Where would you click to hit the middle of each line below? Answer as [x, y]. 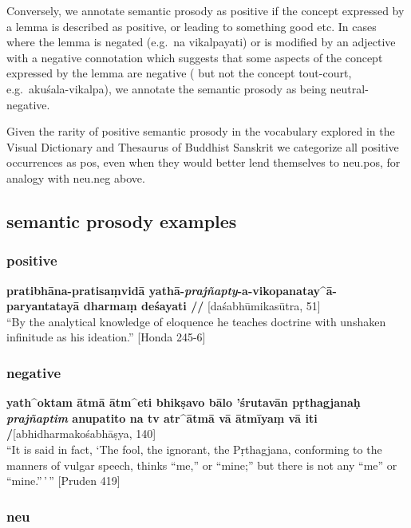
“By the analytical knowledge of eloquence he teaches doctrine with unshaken [196, 321]
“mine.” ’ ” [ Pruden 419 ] [63, 481]
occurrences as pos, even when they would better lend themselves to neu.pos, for [204, 162]
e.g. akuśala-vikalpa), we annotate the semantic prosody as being [166, 88]
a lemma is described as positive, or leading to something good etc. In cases [192, 26]
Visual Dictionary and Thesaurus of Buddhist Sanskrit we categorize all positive [203, 146]
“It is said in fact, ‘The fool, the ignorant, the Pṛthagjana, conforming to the [194, 449]
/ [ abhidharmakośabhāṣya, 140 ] [81, 433]
